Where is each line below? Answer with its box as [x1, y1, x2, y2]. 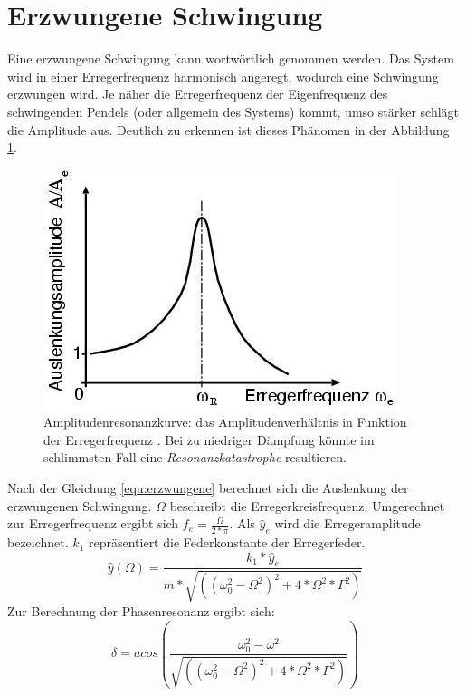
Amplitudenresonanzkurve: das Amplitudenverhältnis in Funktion [43, 412, 407, 431]
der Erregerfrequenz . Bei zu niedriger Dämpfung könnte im [43, 430, 375, 449]
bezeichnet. [7, 533, 69, 552]
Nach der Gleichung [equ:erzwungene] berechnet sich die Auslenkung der [7, 478, 409, 498]
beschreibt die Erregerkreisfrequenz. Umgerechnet [169, 496, 445, 515]
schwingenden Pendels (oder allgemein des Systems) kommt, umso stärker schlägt [7, 101, 460, 121]
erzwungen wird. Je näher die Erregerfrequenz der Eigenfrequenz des [7, 84, 388, 103]
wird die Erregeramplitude [274, 514, 421, 533]
